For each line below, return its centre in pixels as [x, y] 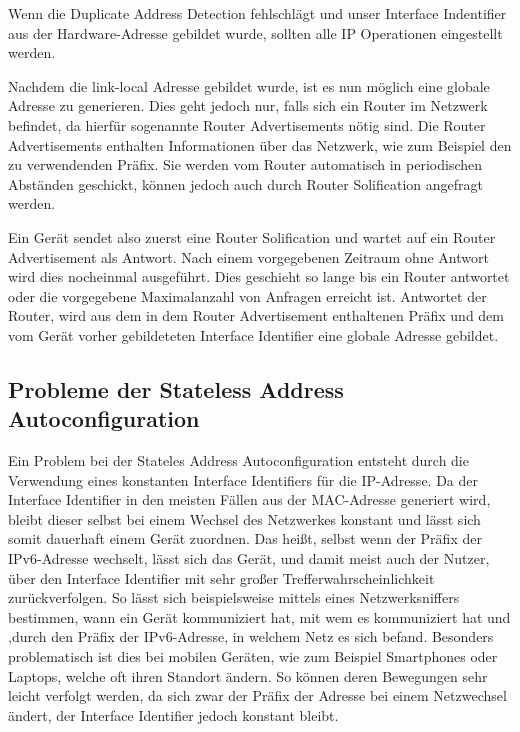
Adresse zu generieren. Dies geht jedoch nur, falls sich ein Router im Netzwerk [248, 105]
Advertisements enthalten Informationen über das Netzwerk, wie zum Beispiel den [260, 144]
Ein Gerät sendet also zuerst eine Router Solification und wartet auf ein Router [252, 236]
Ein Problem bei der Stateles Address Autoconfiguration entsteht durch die [238, 460]
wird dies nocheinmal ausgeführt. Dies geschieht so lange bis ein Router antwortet [259, 276]
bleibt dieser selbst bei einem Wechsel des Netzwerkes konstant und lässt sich [244, 518]
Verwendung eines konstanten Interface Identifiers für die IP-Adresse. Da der [243, 479]
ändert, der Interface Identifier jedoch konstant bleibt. [173, 714]
